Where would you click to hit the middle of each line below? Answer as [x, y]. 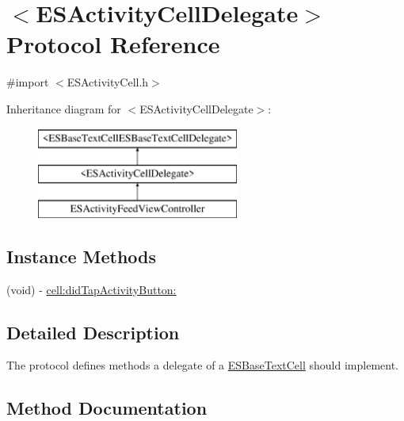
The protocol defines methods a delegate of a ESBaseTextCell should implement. [202, 365]
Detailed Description [93, 332]
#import [28, 82]
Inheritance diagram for [64, 108]
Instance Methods [81, 256]
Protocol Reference [113, 44]
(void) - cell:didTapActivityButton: [91, 289]
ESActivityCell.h [108, 82]
